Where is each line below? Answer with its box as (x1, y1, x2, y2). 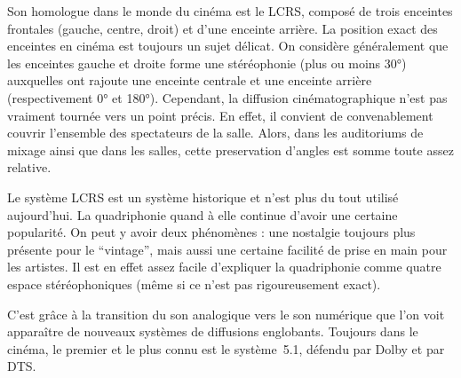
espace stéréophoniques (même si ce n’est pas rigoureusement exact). (7, 274, 381, 293)
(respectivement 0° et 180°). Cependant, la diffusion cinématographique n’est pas (7, 88, 448, 106)
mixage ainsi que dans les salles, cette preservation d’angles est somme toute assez (7, 140, 454, 159)
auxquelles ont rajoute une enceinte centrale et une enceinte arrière (7, 71, 372, 90)
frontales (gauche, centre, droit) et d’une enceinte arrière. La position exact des (7, 19, 438, 37)
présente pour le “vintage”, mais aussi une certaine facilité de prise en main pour (7, 240, 448, 258)
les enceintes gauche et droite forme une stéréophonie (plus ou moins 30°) (7, 53, 407, 72)
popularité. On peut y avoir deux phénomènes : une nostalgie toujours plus (7, 223, 416, 241)
